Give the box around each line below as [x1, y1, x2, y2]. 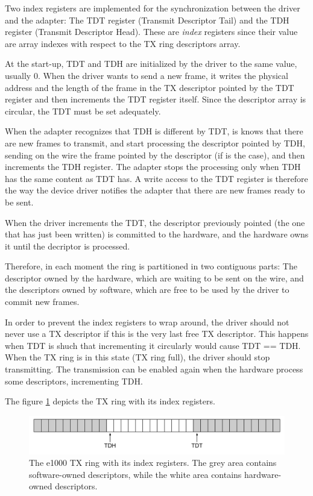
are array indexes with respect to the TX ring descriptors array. [5, 37, 241, 49]
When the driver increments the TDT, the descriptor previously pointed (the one [5, 216, 305, 228]
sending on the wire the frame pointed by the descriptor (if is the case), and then [5, 148, 305, 161]
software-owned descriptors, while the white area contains [29, 468, 242, 480]
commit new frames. [5, 295, 80, 308]
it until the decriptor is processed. [5, 239, 130, 252]
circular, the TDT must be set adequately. [5, 104, 161, 117]
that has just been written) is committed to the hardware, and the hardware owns [5, 228, 309, 240]
